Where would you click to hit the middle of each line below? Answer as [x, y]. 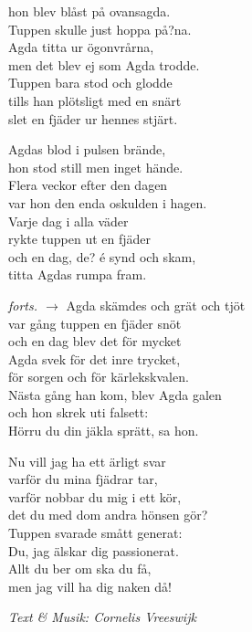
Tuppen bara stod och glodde [90, 83]
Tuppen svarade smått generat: [95, 533]
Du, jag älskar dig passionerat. [94, 550]
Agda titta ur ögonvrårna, [81, 47]
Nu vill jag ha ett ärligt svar [87, 461]
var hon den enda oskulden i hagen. [108, 202]
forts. [23, 305]
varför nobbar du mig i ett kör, [95, 496]
